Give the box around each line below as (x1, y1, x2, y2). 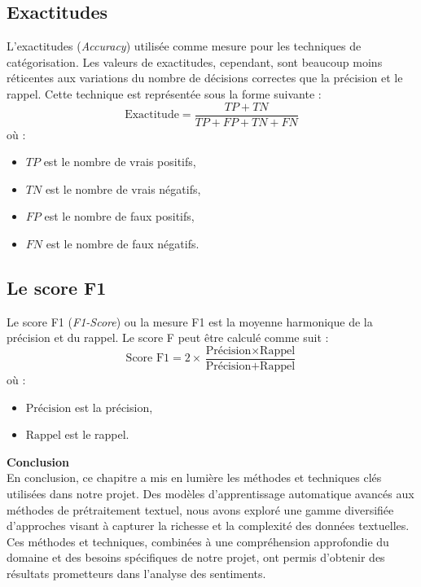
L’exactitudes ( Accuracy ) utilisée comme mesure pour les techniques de (7, 37, 362, 55)
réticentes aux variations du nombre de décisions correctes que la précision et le (7, 69, 403, 86)
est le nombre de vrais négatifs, (45, 180, 201, 197)
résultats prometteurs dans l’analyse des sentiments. (7, 565, 266, 581)
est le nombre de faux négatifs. (46, 235, 200, 252)
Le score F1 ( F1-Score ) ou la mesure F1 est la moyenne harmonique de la (7, 313, 373, 330)
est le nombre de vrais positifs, (43, 153, 196, 170)
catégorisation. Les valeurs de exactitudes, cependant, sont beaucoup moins (7, 53, 383, 70)
